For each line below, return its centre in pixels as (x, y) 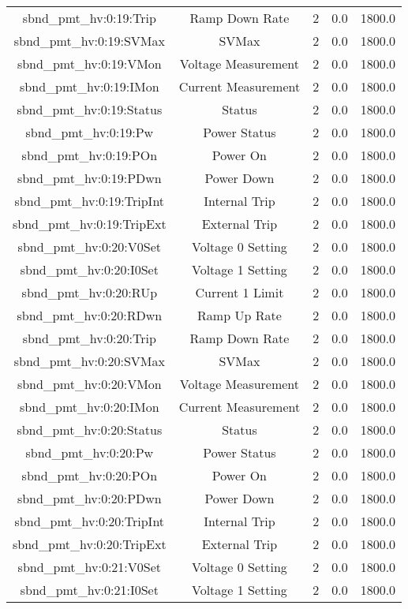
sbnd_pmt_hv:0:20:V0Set (90, 247)
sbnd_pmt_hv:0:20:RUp (90, 292)
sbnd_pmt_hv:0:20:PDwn (89, 498)
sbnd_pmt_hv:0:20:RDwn (90, 315)
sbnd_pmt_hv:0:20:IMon (90, 407)
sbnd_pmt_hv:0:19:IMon (90, 86)
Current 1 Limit (240, 292)
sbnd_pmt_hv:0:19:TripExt (90, 224)
